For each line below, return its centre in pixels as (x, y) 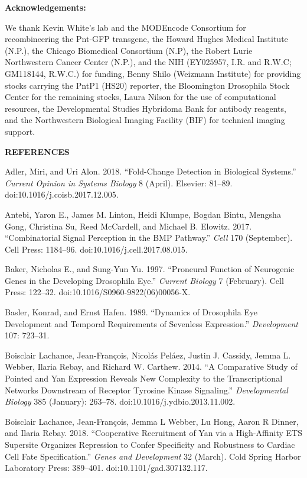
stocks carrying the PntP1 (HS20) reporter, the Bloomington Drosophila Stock (147, 85)
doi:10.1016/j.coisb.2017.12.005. (62, 194)
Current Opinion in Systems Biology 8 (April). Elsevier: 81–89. (119, 183)
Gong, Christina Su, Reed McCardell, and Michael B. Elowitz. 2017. (128, 226)
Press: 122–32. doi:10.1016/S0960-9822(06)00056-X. (98, 292)
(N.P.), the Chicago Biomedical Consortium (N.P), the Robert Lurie (129, 50)
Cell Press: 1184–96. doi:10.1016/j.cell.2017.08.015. (96, 249)
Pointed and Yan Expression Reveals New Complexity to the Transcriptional (144, 378)
